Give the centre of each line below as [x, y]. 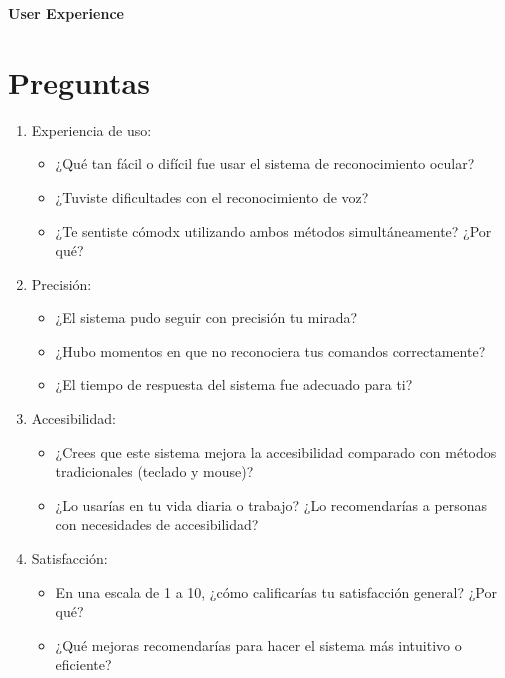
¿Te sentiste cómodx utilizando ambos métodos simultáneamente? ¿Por [273, 230]
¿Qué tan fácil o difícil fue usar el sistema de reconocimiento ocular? [265, 163]
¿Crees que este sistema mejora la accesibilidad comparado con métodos [276, 451]
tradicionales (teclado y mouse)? [154, 471]
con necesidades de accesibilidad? [157, 524]
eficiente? [83, 664]
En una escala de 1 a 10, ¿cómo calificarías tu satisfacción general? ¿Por [276, 591]
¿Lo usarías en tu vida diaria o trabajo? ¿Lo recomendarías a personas [271, 504]
